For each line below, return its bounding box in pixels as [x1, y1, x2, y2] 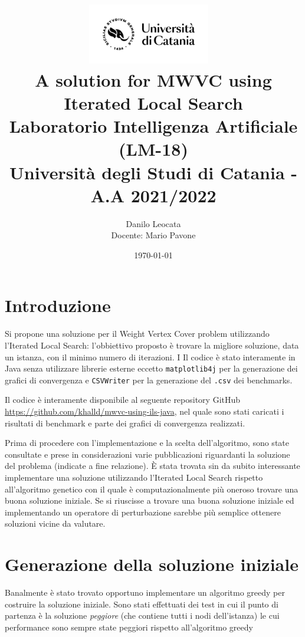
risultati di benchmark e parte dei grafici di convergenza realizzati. [5, 416, 245, 429]
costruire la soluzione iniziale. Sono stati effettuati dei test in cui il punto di [5, 597, 278, 610]
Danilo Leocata [126, 217, 181, 229]
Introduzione [5, 293, 111, 317]
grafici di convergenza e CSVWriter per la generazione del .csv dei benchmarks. [5, 373, 293, 386]
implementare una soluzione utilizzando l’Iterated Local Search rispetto [5, 471, 263, 484]
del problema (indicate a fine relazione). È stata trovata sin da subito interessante [5, 459, 300, 472]
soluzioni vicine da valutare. [5, 517, 106, 530]
